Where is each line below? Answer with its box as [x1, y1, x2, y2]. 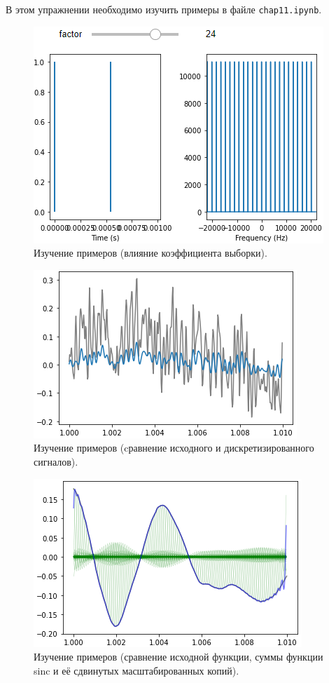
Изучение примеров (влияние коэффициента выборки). [34, 245, 267, 260]
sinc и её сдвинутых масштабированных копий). [34, 663, 239, 677]
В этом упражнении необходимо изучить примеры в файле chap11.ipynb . [6, 2, 322, 16]
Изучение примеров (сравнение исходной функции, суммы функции [34, 649, 323, 664]
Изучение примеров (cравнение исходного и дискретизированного [34, 440, 314, 455]
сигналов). [34, 454, 78, 469]
